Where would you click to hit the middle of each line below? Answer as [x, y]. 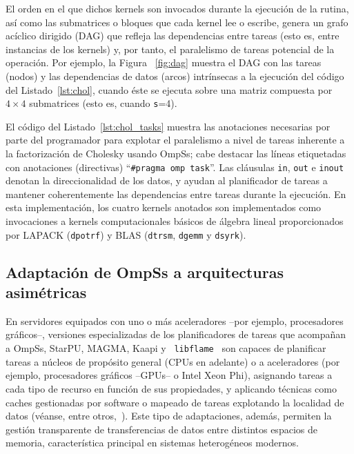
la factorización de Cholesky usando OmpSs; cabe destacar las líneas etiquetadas [176, 153]
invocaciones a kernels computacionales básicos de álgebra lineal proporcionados [175, 221]
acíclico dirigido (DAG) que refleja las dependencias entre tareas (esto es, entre [173, 36]
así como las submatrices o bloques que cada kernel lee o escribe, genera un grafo [177, 22]
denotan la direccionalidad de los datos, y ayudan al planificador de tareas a [167, 180]
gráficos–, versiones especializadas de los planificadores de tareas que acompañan [176, 334]
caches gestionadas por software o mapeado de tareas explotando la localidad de [175, 402]
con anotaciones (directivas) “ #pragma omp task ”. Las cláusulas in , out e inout [175, 167]
